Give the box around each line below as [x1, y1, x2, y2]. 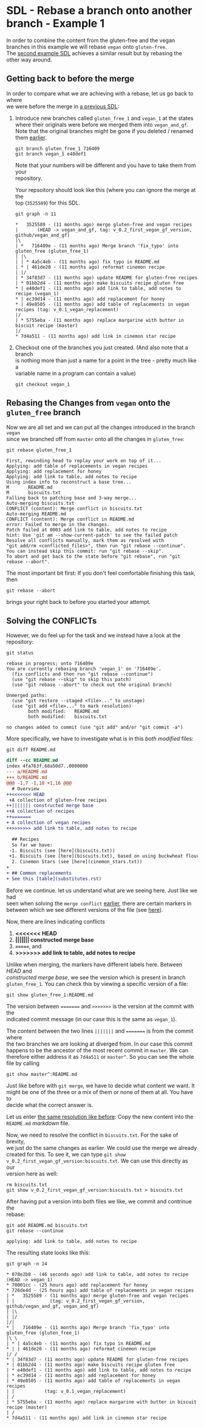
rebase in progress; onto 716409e [6, 660, 94, 667]
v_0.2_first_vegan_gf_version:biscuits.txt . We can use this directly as [6, 1157, 188, 1164]
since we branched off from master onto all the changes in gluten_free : [6, 435, 185, 442]
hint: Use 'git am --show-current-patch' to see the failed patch [6, 532, 178, 538]
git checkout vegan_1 [15, 381, 70, 388]
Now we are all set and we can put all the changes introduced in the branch [6, 423, 195, 431]
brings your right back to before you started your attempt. [6, 598, 151, 605]
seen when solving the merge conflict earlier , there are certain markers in [6, 900, 192, 907]
